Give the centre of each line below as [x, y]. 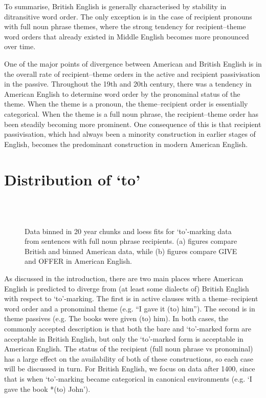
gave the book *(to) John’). [47, 389]
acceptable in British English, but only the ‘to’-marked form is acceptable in [124, 338]
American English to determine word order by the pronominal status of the [122, 93]
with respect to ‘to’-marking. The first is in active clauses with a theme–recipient [131, 298]
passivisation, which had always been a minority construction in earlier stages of [130, 134]
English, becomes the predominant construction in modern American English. [126, 144]
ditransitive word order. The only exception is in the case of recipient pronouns [128, 16]
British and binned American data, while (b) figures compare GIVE [131, 251]
